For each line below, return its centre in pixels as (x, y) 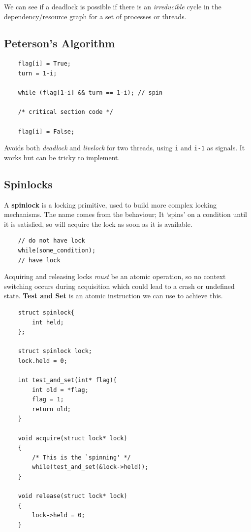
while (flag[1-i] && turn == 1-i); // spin (90, 93)
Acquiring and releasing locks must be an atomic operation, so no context (115, 276)
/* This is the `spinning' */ (81, 457)
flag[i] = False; (46, 131)
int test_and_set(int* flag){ (67, 380)
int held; (48, 322)
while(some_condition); (57, 250)
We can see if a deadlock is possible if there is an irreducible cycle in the (113, 6)
